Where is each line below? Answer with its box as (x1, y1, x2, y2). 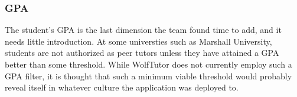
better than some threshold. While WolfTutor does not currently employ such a (5, 58, 292, 70)
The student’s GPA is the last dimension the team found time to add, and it (5, 24, 282, 36)
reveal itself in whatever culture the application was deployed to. (5, 81, 239, 93)
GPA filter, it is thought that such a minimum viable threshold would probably (5, 69, 292, 82)
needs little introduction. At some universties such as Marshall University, (5, 35, 272, 47)
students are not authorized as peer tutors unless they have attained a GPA (5, 46, 279, 59)
